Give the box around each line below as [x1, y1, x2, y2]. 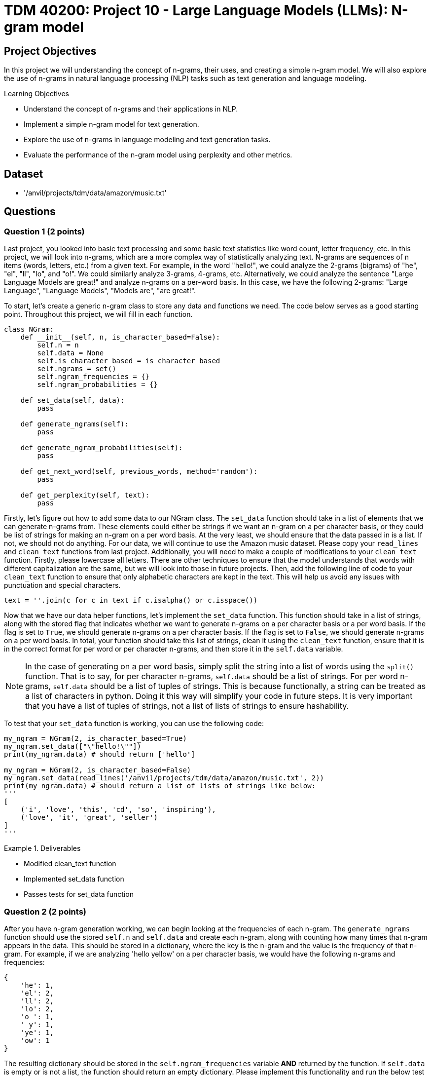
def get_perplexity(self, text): [20, 491, 150, 500]
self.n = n [37, 341, 79, 349]
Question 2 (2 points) [4, 906, 87, 917]
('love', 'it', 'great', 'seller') [20, 813, 158, 822]
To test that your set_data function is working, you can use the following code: [4, 719, 264, 728]
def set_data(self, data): [20, 396, 125, 405]
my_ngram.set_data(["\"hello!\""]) [4, 742, 142, 751]
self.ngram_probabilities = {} [37, 381, 158, 389]
